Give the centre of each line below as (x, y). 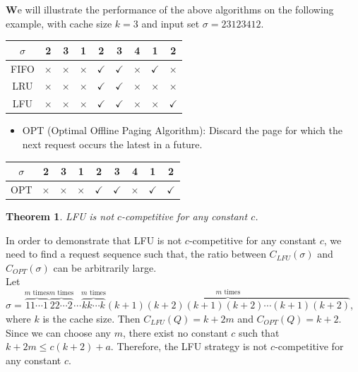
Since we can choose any (58, 332)
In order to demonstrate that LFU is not (94, 240)
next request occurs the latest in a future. (112, 144)
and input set (171, 23)
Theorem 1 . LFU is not (60, 216)
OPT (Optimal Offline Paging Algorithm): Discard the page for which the (182, 130)
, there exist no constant (175, 332)
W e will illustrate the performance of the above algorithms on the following (170, 9)
